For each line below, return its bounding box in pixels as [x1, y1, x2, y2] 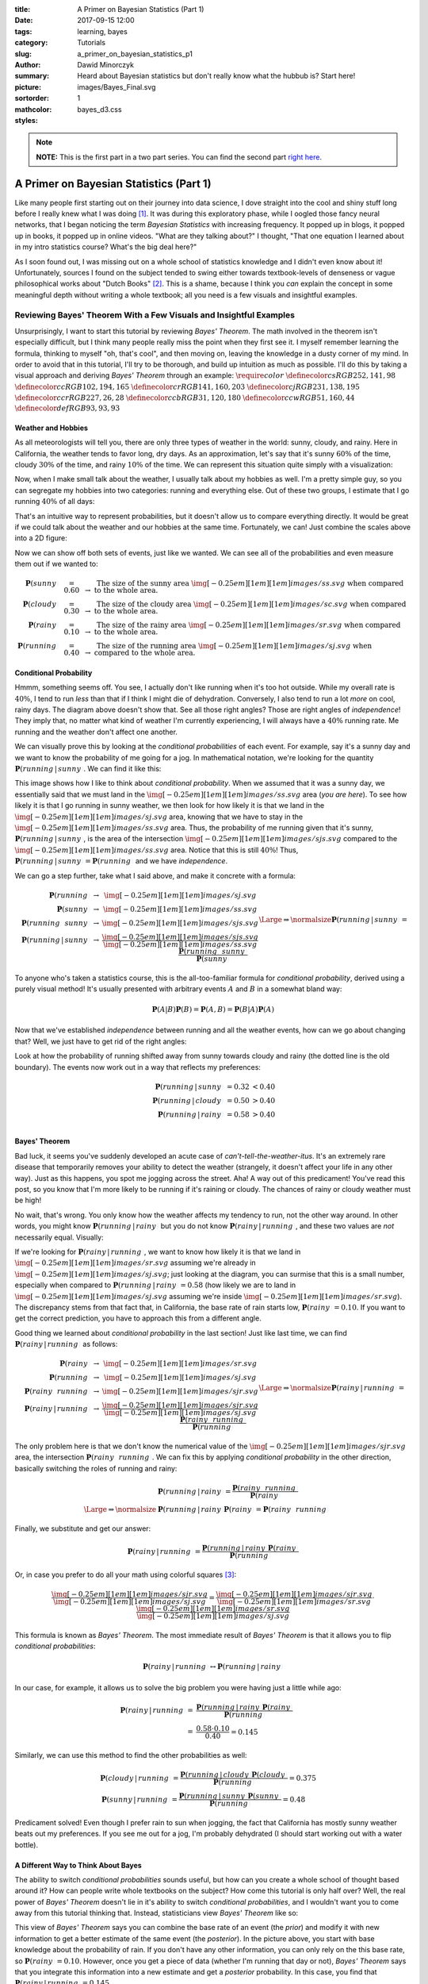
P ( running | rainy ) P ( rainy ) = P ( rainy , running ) [157, 1505, 330, 1514]
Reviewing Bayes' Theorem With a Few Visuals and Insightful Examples [14, 310, 295, 321]
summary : [14, 71, 50, 81]
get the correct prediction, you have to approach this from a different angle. [14, 1313, 262, 1323]
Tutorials [77, 38, 106, 48]
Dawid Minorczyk [77, 60, 135, 69]
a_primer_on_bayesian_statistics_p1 [77, 48, 193, 59]
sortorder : [14, 94, 49, 103]
